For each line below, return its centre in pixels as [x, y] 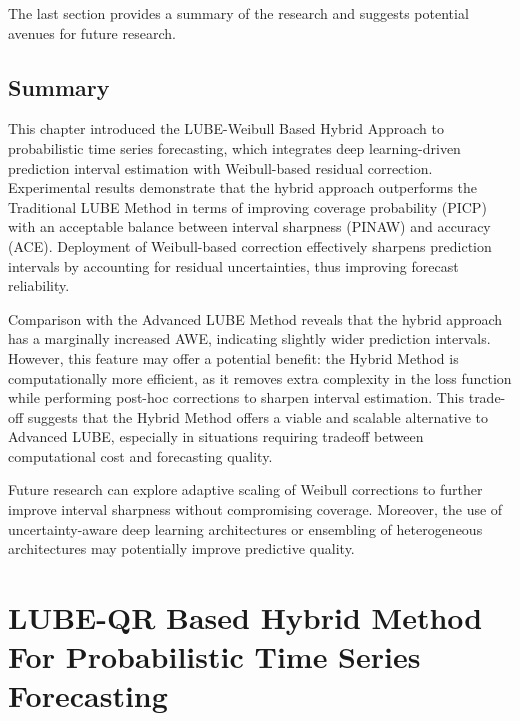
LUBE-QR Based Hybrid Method [245, 617]
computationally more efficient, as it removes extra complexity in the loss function [260, 377]
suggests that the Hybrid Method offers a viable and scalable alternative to [257, 416]
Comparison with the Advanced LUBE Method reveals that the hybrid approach [255, 318]
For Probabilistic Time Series [214, 656]
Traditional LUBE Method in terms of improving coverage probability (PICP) [247, 206]
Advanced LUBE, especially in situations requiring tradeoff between [216, 436]
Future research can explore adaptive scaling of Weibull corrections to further [245, 489]
